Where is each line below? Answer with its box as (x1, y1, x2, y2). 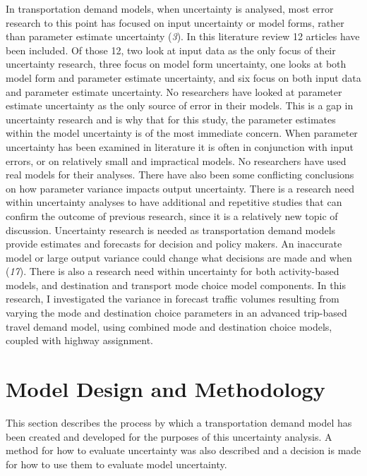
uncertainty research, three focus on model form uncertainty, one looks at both (6, 56, 347, 71)
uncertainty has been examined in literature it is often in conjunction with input (6, 139, 354, 154)
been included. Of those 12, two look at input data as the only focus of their (6, 42, 336, 57)
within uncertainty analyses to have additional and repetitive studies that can (6, 195, 342, 209)
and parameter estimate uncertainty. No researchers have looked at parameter (6, 84, 342, 99)
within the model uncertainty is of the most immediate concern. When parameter (6, 126, 358, 140)
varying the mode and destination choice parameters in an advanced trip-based (6, 305, 347, 320)
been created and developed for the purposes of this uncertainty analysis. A (6, 429, 332, 444)
